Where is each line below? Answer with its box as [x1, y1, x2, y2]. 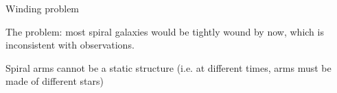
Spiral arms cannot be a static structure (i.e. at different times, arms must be [5, 60, 332, 75]
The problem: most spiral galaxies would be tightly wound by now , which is [5, 24, 324, 38]
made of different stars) [5, 74, 104, 88]
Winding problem [5, 1, 80, 15]
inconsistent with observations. [5, 38, 135, 52]
